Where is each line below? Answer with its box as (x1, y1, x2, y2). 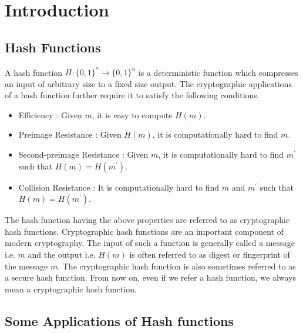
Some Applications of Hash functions (5, 311, 234, 329)
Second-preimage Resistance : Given (18, 148, 149, 161)
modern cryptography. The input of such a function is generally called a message (5, 237, 295, 249)
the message (5, 259, 48, 272)
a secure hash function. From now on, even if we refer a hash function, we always (5, 271, 297, 284)
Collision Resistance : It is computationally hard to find (18, 181, 220, 193)
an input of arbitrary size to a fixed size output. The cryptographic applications (5, 77, 292, 89)
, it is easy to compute (92, 108, 173, 121)
